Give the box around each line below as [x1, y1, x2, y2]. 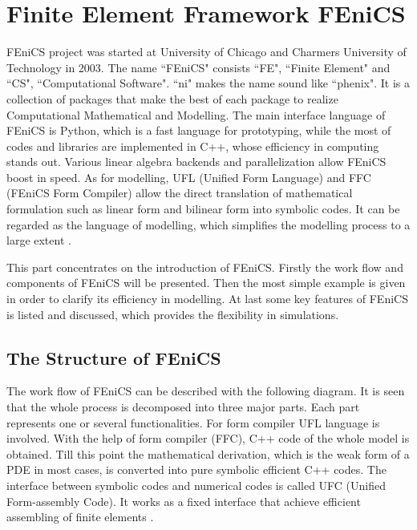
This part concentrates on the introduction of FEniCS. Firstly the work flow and [6, 258, 403, 275]
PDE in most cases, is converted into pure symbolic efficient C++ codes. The [6, 461, 387, 478]
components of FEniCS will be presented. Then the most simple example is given [6, 274, 406, 291]
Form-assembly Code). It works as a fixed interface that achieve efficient [6, 492, 361, 509]
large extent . [6, 232, 71, 249]
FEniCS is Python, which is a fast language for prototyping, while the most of [6, 122, 391, 139]
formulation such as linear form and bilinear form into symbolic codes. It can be [6, 200, 400, 217]
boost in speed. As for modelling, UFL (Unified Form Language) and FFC [6, 168, 371, 185]
